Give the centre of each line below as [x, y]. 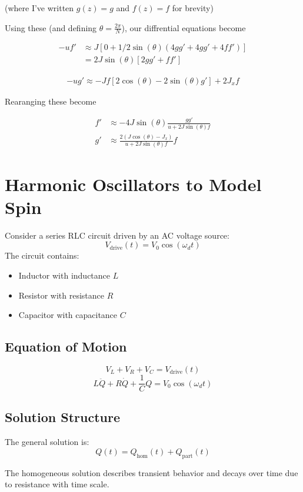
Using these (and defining [51, 27]
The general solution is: [47, 442]
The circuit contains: [42, 255]
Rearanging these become [51, 101]
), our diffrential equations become [184, 27]
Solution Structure [62, 417]
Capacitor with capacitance [68, 315]
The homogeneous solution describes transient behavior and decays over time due [151, 472]
